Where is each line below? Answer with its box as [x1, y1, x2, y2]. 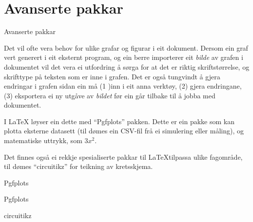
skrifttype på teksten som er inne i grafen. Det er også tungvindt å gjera [4, 71, 220, 81]
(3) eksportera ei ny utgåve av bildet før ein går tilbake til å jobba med [4, 90, 215, 100]
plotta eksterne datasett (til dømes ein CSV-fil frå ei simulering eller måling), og [4, 126, 244, 136]
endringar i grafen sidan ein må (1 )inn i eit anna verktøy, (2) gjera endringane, [4, 81, 242, 91]
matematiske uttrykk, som [4, 135, 82, 146]
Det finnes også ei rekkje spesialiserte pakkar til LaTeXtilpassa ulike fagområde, [4, 151, 243, 162]
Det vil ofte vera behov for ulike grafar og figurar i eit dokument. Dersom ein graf [4, 42, 248, 53]
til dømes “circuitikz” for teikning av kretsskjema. [4, 161, 153, 171]
